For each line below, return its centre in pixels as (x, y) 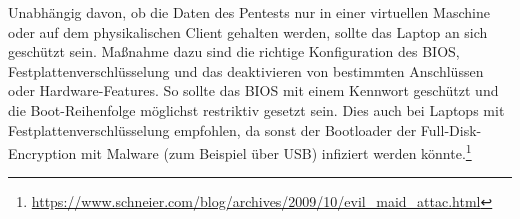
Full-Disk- (451, 129)
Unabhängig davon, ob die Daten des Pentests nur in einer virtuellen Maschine (249, 12)
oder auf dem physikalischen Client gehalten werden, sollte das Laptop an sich (248, 31)
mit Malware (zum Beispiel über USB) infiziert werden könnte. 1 (276, 151)
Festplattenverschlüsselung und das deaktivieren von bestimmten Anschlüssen (246, 70)
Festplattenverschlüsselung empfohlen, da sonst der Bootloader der (212, 129)
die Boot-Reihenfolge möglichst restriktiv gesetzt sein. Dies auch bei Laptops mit (256, 109)
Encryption (42, 152)
